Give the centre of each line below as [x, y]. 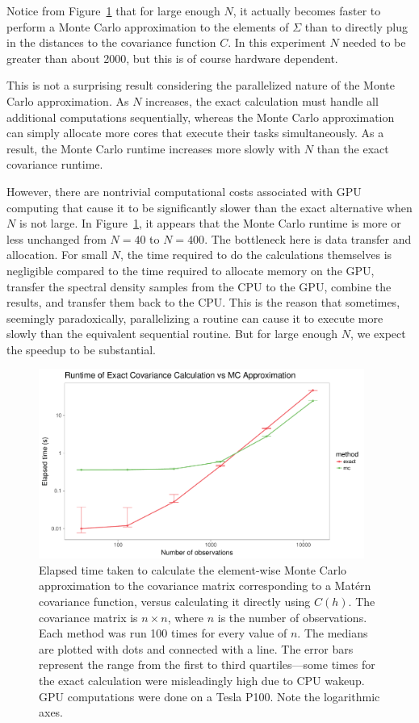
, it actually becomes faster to [307, 10]
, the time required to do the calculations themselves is [256, 255]
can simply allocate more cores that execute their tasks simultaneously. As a [195, 133]
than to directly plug [356, 26]
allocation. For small [57, 255]
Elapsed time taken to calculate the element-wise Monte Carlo [193, 569]
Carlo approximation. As [68, 100]
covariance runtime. [55, 164]
